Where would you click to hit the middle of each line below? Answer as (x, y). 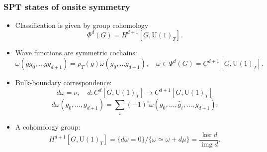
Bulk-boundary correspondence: (63, 82)
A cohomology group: (48, 127)
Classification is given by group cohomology (82, 25)
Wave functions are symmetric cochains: (76, 52)
